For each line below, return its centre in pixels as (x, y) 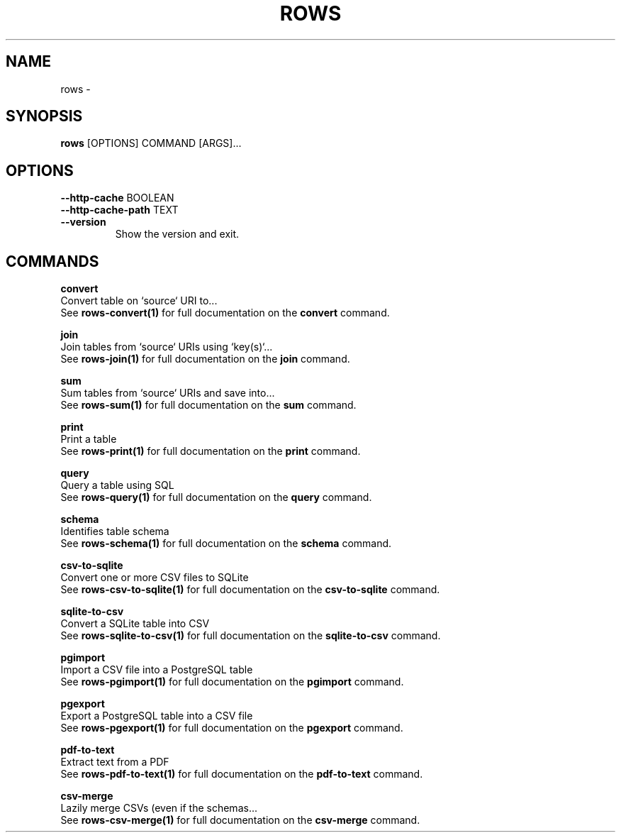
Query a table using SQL (117, 485)
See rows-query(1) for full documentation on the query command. (216, 497)
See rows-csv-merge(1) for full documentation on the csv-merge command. (240, 820)
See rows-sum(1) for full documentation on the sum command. (208, 405)
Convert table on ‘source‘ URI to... (139, 301)
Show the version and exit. (177, 234)
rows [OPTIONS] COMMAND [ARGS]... (151, 143)
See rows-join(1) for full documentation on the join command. (205, 359)
